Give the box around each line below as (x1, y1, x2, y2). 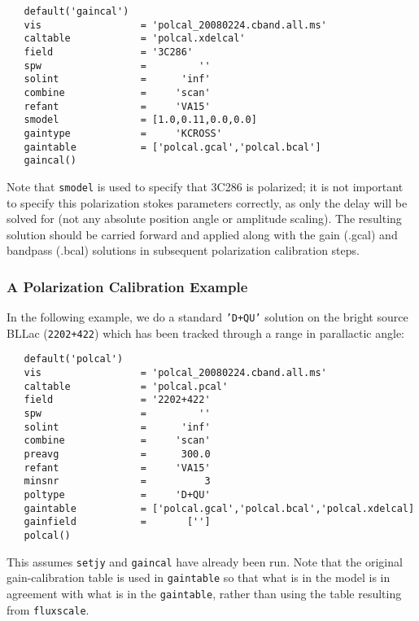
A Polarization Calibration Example (7, 276, 248, 296)
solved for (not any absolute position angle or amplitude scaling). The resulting (7, 210, 402, 227)
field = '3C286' (24, 46, 194, 58)
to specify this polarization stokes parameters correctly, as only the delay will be (7, 194, 408, 211)
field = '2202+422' (24, 394, 211, 406)
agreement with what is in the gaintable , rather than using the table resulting (7, 584, 402, 601)
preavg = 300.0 (24, 448, 211, 461)
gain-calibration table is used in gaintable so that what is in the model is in (7, 569, 391, 586)
